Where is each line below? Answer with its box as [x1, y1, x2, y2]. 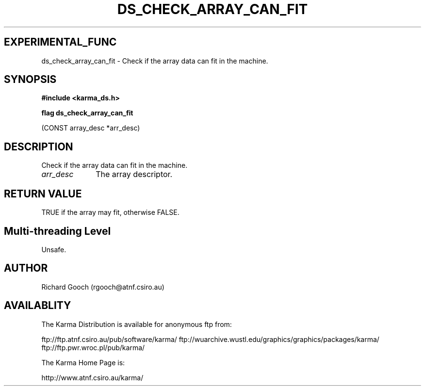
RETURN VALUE [4, 187, 82, 200]
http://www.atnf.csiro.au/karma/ [41, 373, 144, 382]
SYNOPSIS [4, 73, 57, 86]
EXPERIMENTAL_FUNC [4, 36, 117, 49]
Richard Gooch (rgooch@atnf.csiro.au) [41, 282, 164, 291]
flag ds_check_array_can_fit [41, 109, 133, 117]
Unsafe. [41, 245, 66, 254]
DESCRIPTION [4, 140, 73, 153]
